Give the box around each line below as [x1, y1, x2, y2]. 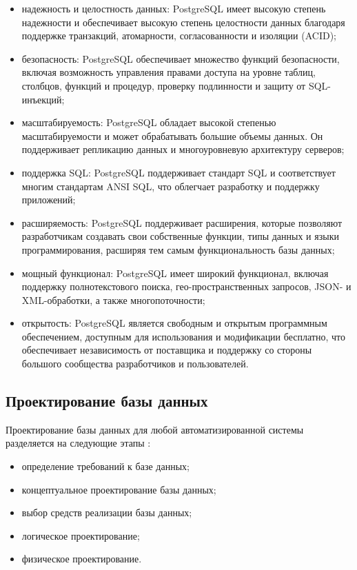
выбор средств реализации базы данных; [21, 505, 192, 520]
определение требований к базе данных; [21, 459, 190, 474]
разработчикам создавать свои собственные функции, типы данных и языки [21, 229, 339, 243]
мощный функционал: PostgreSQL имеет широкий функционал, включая [21, 265, 329, 280]
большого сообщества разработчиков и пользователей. [21, 356, 249, 371]
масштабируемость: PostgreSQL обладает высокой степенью [21, 115, 276, 130]
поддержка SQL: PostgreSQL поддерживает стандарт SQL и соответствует [21, 165, 336, 179]
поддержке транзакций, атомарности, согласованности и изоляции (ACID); [21, 28, 336, 43]
